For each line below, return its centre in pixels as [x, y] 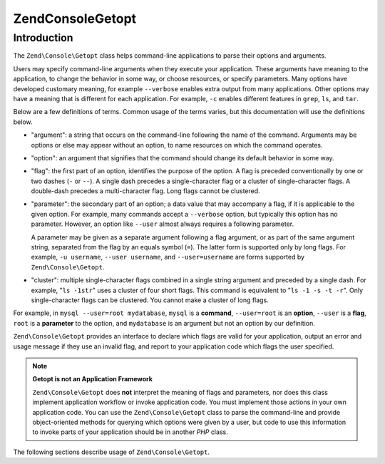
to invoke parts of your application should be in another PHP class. [130, 432]
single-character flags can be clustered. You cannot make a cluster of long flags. [150, 300]
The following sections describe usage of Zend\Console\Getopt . [112, 452]
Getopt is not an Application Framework [93, 379]
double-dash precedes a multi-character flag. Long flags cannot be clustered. [145, 191]
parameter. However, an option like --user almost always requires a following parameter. [163, 224]
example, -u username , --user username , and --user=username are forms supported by [168, 257]
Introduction [43, 38]
